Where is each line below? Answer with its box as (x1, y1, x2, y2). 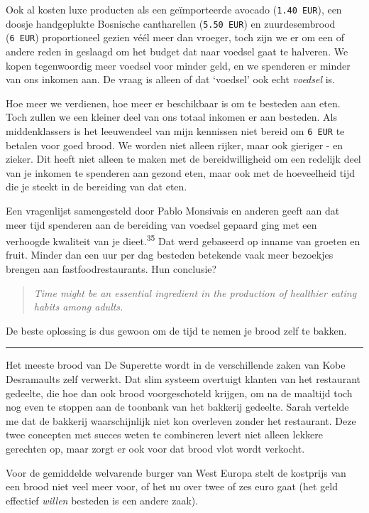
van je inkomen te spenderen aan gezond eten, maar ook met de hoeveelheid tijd (6, 165, 356, 180)
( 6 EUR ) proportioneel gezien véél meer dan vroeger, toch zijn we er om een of (6, 30, 344, 45)
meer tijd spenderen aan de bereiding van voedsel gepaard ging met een (6, 217, 317, 232)
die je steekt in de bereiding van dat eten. (6, 179, 187, 194)
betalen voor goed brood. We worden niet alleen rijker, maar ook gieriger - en (6, 137, 343, 152)
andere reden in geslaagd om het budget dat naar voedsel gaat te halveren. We (6, 43, 348, 58)
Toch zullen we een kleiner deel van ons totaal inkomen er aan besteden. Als (6, 109, 337, 124)
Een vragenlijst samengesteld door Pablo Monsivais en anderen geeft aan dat (6, 202, 340, 217)
